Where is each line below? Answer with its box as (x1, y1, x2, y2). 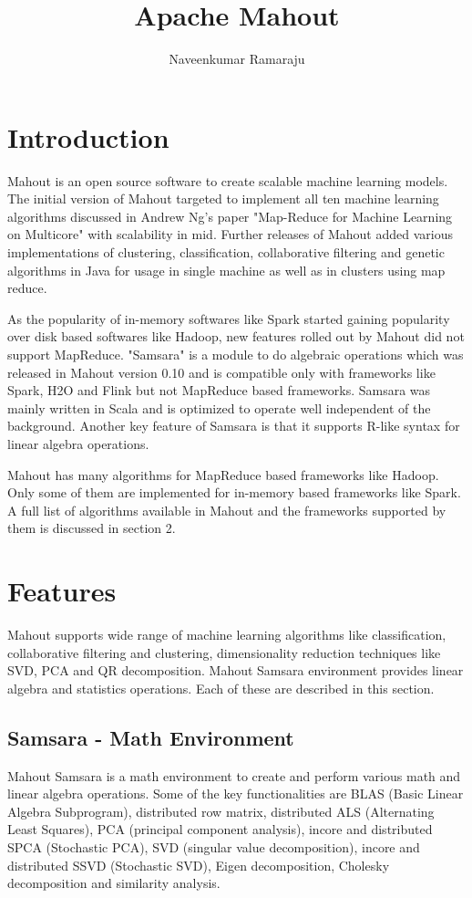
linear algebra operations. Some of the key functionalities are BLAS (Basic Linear (7, 784, 464, 803)
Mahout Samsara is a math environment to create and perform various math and (7, 766, 461, 785)
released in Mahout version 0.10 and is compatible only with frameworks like (7, 362, 436, 381)
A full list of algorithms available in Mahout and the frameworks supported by (7, 500, 446, 519)
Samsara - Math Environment (7, 723, 294, 751)
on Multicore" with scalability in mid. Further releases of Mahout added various (7, 224, 453, 244)
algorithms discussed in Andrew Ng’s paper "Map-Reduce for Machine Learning (7, 206, 453, 225)
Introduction (7, 118, 169, 155)
